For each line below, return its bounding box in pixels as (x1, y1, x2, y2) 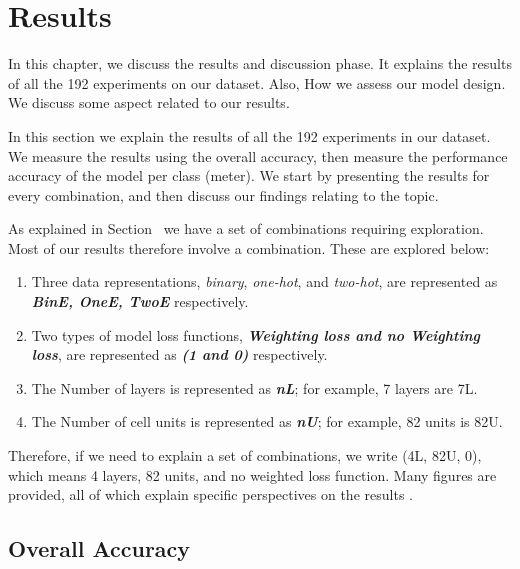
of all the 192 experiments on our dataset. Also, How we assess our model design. (8, 72, 506, 93)
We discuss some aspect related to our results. (8, 92, 290, 113)
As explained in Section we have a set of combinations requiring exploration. (8, 218, 484, 239)
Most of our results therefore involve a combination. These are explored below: (8, 237, 490, 258)
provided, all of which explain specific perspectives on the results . (8, 484, 413, 505)
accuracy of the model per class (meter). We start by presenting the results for (8, 165, 490, 186)
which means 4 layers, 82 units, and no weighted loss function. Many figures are (8, 464, 497, 485)
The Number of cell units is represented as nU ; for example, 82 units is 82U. (31, 411, 503, 432)
